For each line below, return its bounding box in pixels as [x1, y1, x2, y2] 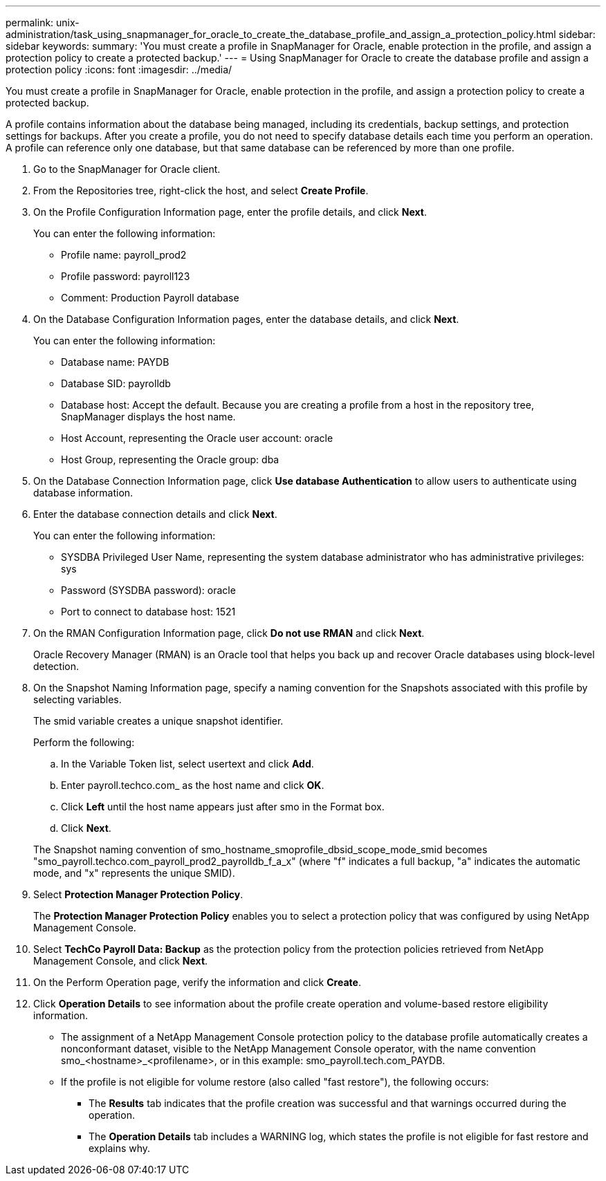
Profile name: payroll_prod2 [61, 249, 187, 261]
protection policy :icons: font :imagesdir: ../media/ [6, 64, 232, 75]
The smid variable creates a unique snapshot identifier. [33, 715, 284, 727]
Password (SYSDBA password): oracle [61, 584, 236, 596]
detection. [33, 660, 80, 672]
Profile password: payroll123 [61, 270, 190, 282]
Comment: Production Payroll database [61, 292, 239, 304]
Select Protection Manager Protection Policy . [33, 889, 244, 900]
